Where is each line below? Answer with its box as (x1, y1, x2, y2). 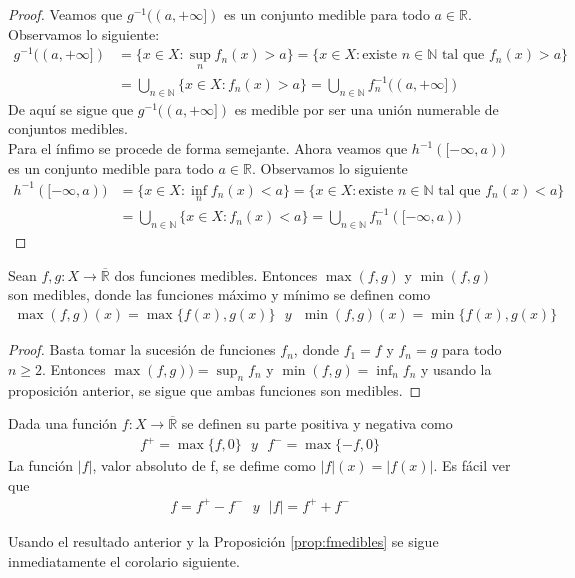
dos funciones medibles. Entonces (114, 264, 318, 285)
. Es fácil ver (433, 455, 511, 476)
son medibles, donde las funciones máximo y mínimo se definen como (8, 284, 431, 305)
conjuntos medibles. (8, 118, 128, 139)
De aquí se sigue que (8, 98, 134, 119)
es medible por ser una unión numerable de (234, 98, 499, 119)
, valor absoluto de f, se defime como (92, 455, 316, 476)
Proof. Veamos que (8, 4, 123, 24)
